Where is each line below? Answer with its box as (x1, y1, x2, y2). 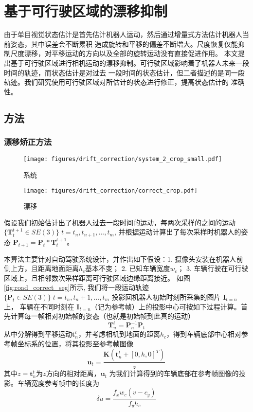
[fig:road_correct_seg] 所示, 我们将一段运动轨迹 (4, 282, 149, 292)
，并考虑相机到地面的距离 (78, 329, 160, 339)
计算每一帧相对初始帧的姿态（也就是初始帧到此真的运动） (10, 311, 195, 321)
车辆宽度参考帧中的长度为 (17, 377, 99, 388)
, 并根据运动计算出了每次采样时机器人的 (114, 227, 241, 237)
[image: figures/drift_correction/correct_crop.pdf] (23, 187, 198, 194)
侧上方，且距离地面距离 (4, 263, 79, 273)
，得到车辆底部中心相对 (166, 329, 242, 339)
